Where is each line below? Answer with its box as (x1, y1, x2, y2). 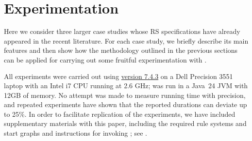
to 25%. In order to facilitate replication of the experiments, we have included (4, 109, 235, 119)
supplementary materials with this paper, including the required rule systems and (4, 118, 247, 128)
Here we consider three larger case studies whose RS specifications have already (4, 26, 240, 36)
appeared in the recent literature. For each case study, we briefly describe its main (4, 35, 249, 46)
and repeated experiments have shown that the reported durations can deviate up (4, 99, 247, 110)
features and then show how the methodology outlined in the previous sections (4, 45, 238, 55)
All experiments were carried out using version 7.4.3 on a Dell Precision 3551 (4, 71, 233, 81)
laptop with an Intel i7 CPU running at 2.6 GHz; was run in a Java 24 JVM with (4, 80, 248, 91)
